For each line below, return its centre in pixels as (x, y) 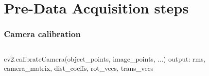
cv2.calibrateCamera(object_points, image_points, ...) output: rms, (105, 58)
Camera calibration (42, 34)
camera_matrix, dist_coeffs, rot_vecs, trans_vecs (79, 68)
